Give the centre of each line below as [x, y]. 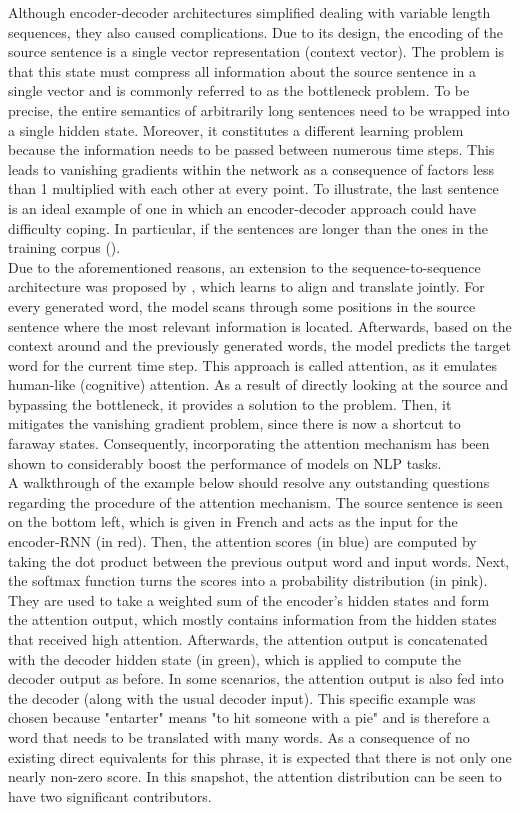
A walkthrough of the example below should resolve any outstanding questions [249, 482]
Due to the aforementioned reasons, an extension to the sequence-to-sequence [244, 266]
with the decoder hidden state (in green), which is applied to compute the [234, 658]
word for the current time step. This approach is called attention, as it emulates [252, 364]
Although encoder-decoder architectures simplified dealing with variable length [249, 12]
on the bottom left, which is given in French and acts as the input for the [233, 521]
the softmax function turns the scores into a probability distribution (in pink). [248, 580]
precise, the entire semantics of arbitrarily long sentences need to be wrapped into [259, 109]
